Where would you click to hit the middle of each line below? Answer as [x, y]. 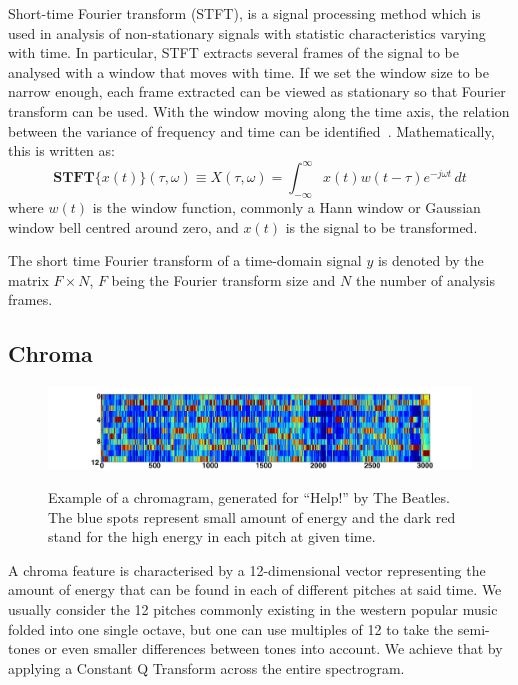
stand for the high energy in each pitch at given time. [212, 536]
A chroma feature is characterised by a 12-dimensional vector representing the [247, 569]
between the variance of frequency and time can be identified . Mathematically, [251, 130]
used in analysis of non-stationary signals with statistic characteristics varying [247, 32]
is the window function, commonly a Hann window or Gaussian [286, 207]
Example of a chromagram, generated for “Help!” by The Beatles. [249, 497]
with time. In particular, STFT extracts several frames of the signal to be [234, 52]
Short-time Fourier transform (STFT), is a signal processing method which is [244, 13]
